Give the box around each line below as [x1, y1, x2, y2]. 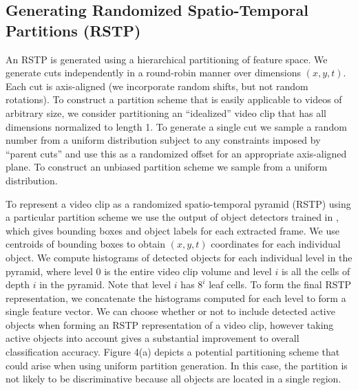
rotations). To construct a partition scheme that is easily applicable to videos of [6, 92, 342, 107]
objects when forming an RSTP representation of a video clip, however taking [6, 317, 334, 332]
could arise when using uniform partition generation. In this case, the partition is [6, 358, 348, 372]
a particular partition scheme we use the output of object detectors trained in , [6, 210, 339, 224]
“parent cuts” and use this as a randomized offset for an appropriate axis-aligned [6, 146, 347, 160]
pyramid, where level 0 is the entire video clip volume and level [6, 263, 272, 278]
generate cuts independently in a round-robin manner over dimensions [6, 65, 302, 80]
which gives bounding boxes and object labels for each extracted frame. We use [6, 223, 339, 237]
